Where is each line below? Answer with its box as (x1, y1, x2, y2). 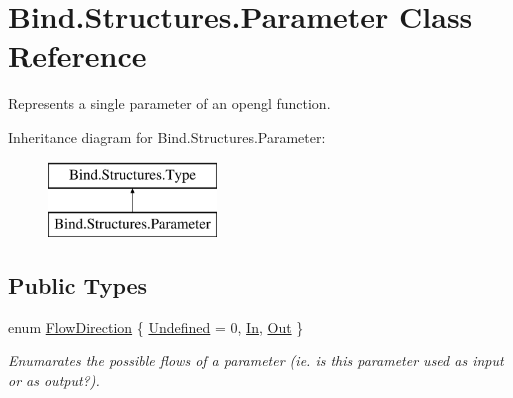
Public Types (8, 270, 148, 301)
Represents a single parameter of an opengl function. (8, 93, 331, 114)
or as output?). (8, 370, 100, 391)
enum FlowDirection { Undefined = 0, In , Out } (8, 316, 304, 337)
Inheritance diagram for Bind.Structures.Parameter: (8, 126, 326, 147)
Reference (8, 35, 147, 76)
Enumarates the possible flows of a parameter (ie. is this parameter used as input (8, 350, 504, 371)
